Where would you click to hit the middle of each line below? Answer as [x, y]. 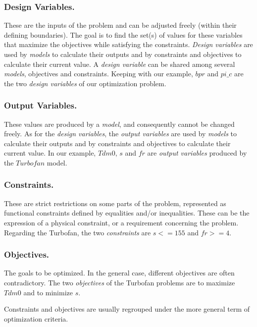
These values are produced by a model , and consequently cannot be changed [119, 124]
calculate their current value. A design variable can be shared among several [120, 64]
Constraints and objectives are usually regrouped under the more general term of [127, 309]
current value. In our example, [50, 153]
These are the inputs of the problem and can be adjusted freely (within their [120, 25]
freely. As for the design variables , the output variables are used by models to [121, 134]
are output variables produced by [197, 153]
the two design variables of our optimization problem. [85, 83]
